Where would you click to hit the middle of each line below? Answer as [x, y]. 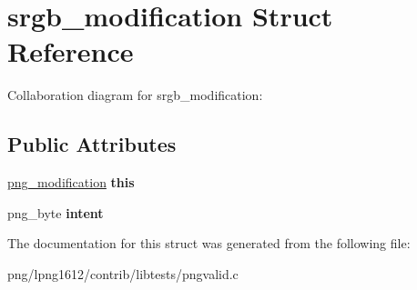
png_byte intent [56, 212]
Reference [71, 51]
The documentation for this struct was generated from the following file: [209, 243]
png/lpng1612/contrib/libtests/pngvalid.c [123, 273]
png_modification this [71, 182]
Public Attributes [92, 144]
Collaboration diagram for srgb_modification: [135, 95]
